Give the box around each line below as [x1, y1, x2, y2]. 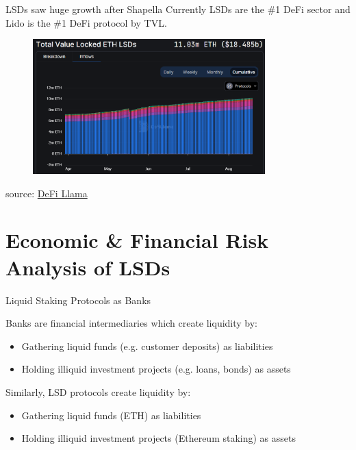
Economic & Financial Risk [5, 226, 269, 254]
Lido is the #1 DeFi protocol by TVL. [5, 15, 167, 29]
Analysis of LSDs [5, 253, 170, 281]
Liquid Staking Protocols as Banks [5, 292, 151, 307]
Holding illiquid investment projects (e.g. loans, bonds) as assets [21, 362, 291, 376]
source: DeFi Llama [5, 186, 88, 200]
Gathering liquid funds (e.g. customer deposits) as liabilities [21, 338, 273, 353]
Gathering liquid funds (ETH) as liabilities [21, 408, 201, 422]
